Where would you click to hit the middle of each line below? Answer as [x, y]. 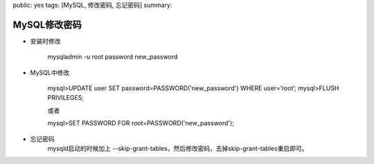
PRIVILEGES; [66, 98]
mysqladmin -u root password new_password [113, 57]
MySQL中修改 [50, 72]
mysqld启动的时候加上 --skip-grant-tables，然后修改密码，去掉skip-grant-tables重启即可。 [178, 149]
